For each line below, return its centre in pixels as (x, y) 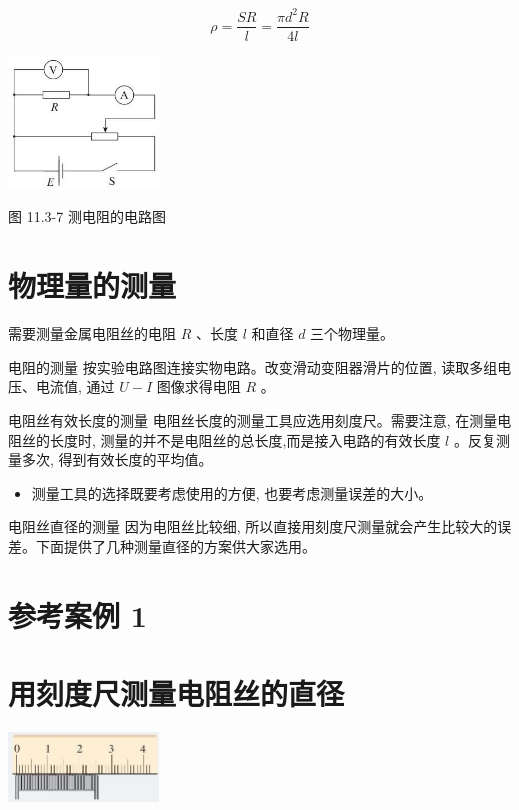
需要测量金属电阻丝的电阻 (92, 333)
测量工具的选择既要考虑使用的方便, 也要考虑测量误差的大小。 (232, 492)
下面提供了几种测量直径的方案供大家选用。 (175, 545)
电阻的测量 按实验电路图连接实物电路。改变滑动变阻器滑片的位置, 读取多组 (253, 366)
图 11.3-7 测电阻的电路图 (87, 216)
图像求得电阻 (198, 386)
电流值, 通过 (75, 386)
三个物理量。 (352, 333)
